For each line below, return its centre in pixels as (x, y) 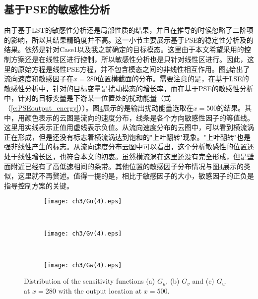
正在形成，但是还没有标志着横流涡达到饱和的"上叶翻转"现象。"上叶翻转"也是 (127, 137)
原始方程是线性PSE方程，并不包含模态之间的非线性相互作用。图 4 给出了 (134, 69)
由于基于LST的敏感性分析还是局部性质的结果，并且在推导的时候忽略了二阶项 (129, 30)
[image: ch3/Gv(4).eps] (83, 233)
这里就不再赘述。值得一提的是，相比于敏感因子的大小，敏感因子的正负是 (136, 176)
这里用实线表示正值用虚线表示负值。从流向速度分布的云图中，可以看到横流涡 (129, 127)
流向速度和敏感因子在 (39, 79)
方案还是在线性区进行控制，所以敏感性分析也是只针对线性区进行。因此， (129, 59)
